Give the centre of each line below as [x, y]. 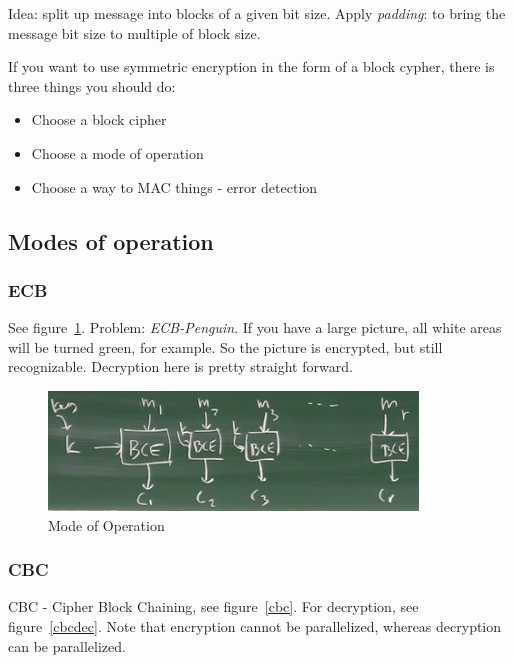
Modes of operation [111, 240]
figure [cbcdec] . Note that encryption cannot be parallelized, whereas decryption [255, 625]
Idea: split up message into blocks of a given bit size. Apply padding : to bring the [257, 13]
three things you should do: [92, 85]
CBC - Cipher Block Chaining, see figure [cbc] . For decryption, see [213, 606]
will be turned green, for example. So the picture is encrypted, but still [225, 346]
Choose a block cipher [99, 119]
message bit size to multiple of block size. [134, 32]
